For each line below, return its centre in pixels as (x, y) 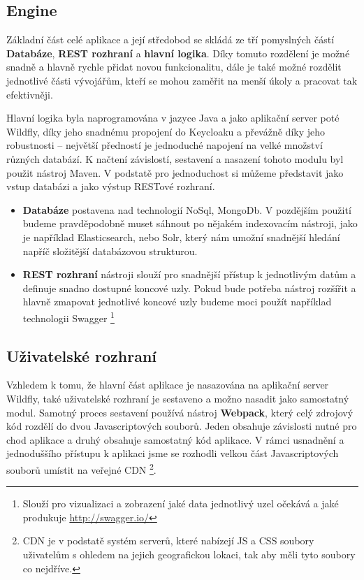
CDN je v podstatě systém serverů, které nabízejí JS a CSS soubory (168, 541)
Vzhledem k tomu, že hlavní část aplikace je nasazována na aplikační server (168, 385)
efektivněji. (30, 94)
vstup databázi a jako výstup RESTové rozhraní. (111, 186)
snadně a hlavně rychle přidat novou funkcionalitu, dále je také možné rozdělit (174, 67)
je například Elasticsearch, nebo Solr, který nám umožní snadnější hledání (181, 237)
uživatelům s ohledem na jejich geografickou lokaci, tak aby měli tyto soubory (189, 554)
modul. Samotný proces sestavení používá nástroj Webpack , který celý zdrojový (180, 412)
